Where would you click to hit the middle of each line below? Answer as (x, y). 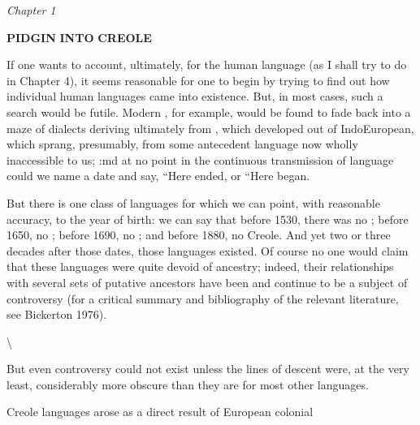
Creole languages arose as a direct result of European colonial (160, 412)
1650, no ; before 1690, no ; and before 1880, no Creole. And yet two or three (199, 235)
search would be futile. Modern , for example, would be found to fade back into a (209, 112)
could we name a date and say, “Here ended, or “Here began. (158, 176)
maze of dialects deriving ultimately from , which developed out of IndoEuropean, (210, 128)
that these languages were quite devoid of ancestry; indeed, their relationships (200, 266)
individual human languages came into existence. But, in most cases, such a (195, 96)
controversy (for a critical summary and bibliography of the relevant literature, (203, 298)
